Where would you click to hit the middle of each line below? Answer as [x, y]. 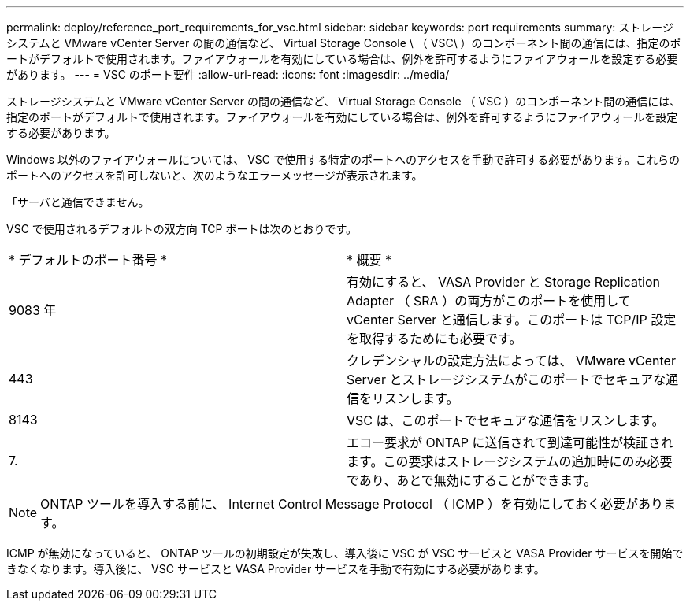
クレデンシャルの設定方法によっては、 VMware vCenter [511, 361]
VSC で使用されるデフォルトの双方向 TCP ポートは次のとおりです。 [182, 229]
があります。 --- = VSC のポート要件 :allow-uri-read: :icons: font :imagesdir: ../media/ [228, 74]
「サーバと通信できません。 [78, 202]
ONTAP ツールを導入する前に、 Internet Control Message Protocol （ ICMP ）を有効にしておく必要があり [352, 504]
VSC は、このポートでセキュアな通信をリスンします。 [506, 420]
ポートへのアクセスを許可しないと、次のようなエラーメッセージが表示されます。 [215, 175]
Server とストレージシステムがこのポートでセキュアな [506, 379]
